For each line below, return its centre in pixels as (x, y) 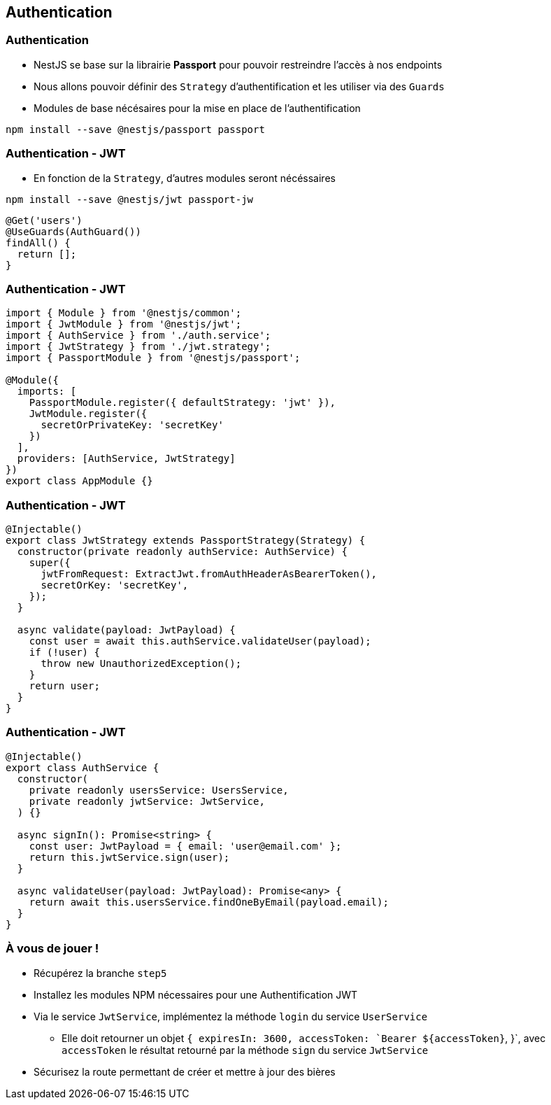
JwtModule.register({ (88, 414)
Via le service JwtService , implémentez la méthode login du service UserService (231, 1016)
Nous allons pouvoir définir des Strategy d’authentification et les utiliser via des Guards (239, 86)
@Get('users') (44, 220)
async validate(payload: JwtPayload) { (126, 630)
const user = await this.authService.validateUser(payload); (200, 641)
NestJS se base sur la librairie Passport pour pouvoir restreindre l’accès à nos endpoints (238, 64)
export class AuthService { (83, 767)
